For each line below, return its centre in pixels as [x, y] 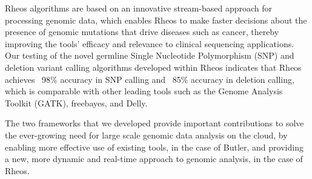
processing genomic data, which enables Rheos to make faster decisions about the [156, 20]
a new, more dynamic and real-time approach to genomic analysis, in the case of [154, 159]
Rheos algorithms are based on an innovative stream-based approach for [138, 8]
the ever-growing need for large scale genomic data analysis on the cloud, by [146, 135]
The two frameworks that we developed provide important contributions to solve [154, 123]
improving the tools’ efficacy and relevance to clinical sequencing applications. [150, 43]
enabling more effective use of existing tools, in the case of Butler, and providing [154, 147]
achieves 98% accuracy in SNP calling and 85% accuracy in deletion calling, [150, 79]
